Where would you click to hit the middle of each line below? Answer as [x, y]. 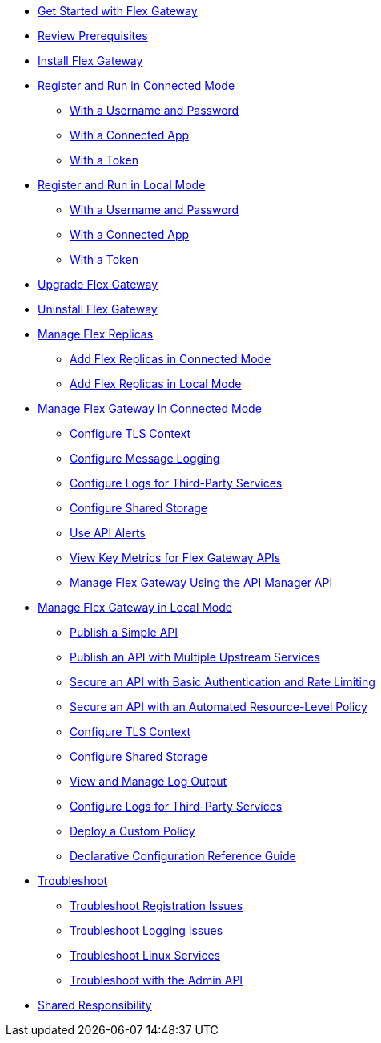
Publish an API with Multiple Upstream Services [195, 657]
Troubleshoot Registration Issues [156, 906]
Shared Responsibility [95, 1005]
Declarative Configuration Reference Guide [183, 856]
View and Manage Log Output [148, 781]
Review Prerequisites [93, 36]
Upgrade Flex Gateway [98, 284]
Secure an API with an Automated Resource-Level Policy [219, 707]
